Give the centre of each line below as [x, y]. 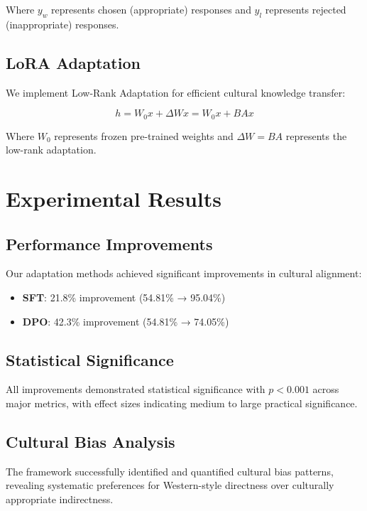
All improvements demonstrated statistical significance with [136, 389]
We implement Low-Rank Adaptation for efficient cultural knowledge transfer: [176, 92]
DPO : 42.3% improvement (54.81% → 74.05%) [126, 321]
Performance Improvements [109, 243]
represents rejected [306, 9]
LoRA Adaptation [73, 62]
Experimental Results [114, 199]
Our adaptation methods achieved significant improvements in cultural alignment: [184, 273]
